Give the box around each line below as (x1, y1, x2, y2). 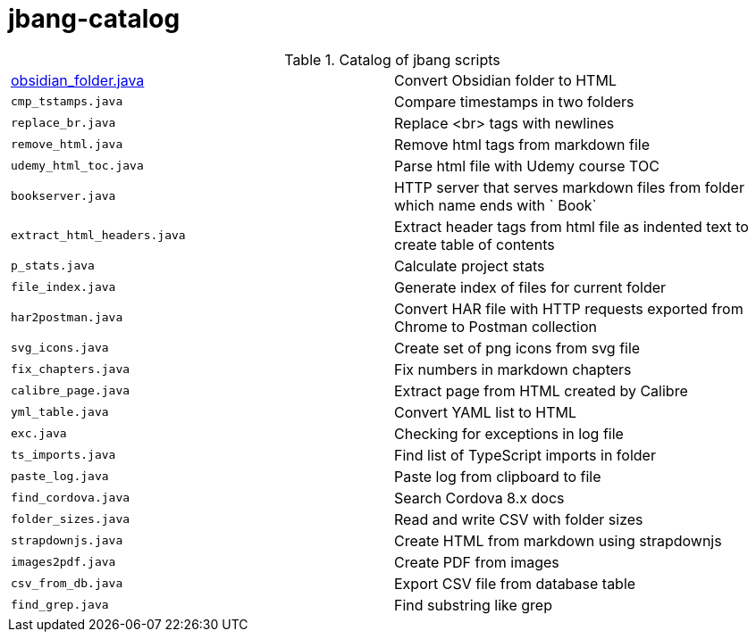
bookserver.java (11, 189, 116, 203)
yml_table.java (11, 405, 109, 419)
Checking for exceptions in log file (394, 424, 624, 443)
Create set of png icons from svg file (394, 338, 641, 357)
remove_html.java (11, 137, 123, 152)
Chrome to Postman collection (394, 317, 597, 336)
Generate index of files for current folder (394, 278, 667, 296)
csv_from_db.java (11, 577, 123, 591)
